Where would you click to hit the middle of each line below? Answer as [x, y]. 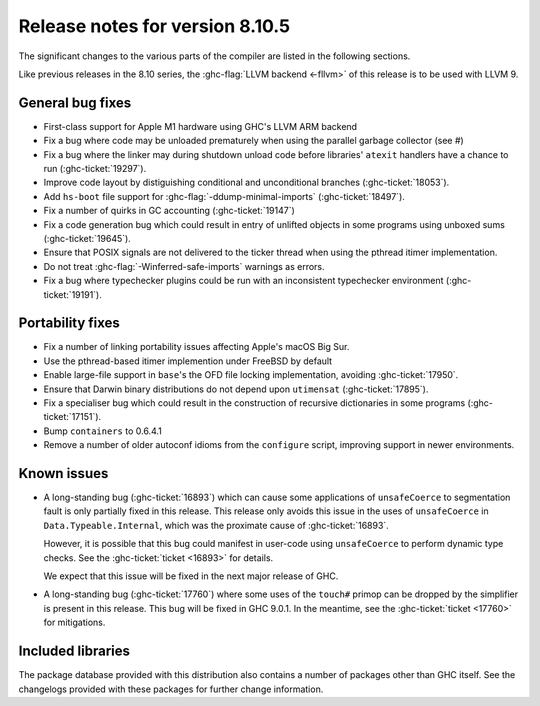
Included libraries [74, 651]
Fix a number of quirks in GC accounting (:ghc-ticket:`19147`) [169, 211]
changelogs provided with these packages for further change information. [171, 689]
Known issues [63, 473]
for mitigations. [74, 622]
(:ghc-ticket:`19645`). [87, 238]
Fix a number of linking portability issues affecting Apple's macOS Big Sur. [196, 347]
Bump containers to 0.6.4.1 [102, 431]
